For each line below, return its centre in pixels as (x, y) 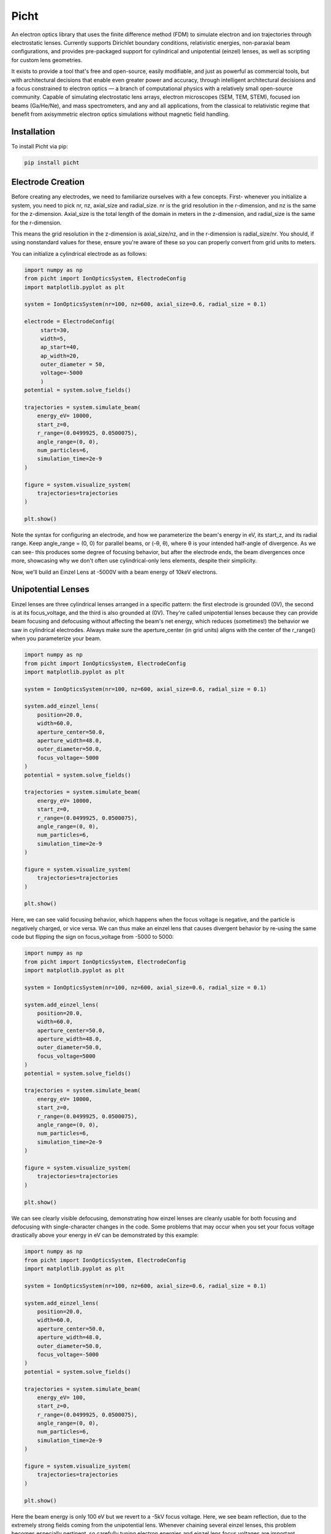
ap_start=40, (60, 347)
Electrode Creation (48, 182)
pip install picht (52, 162)
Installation (33, 132)
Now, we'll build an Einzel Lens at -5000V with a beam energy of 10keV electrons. (114, 572)
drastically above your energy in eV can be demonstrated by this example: (105, 1235)
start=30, (55, 330)
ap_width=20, (60, 356)
